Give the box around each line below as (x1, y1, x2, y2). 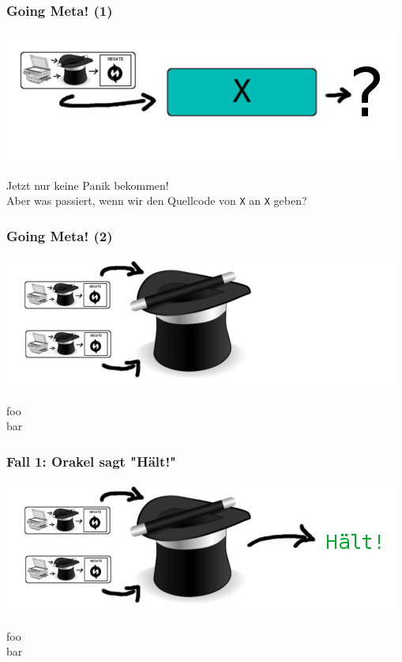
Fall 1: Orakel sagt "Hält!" (6, 451, 176, 471)
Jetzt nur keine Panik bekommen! (6, 176, 169, 193)
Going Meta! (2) (6, 225, 113, 245)
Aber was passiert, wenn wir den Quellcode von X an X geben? (6, 192, 307, 209)
